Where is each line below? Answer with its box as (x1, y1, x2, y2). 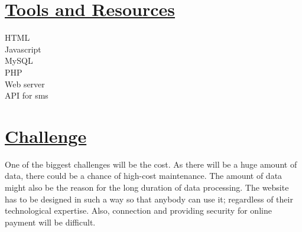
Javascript (5, 43, 41, 55)
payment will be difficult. (5, 215, 96, 228)
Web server (5, 77, 45, 90)
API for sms (5, 89, 48, 102)
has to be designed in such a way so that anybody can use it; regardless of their (5, 192, 293, 205)
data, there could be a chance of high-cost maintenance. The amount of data (5, 169, 282, 182)
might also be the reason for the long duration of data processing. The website (5, 181, 289, 193)
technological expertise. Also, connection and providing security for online (5, 204, 272, 217)
